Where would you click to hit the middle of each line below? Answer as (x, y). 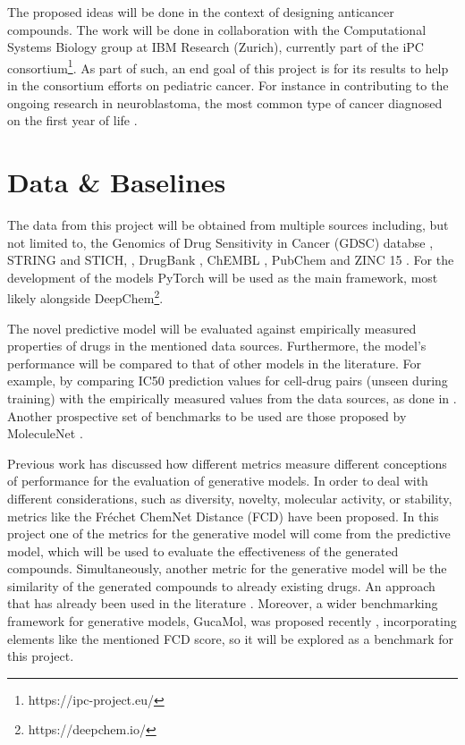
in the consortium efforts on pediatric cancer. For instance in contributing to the (228, 85)
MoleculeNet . (45, 433)
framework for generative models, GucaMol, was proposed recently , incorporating (232, 621)
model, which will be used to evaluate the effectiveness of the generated (203, 550)
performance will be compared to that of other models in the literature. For (214, 363)
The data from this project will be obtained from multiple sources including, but (228, 224)
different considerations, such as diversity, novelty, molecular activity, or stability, (230, 498)
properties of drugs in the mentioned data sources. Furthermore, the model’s (217, 346)
